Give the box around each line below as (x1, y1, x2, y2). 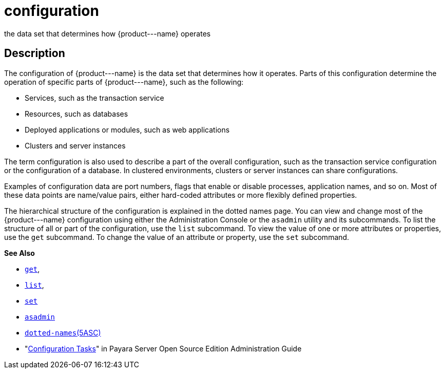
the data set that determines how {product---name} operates (4, 29, 211, 38)
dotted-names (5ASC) (25, 328, 101, 337)
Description (4, 47, 65, 60)
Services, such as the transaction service (25, 93, 164, 102)
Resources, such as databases (25, 109, 128, 118)
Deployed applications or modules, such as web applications (25, 125, 230, 134)
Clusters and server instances (25, 141, 126, 150)
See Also (4, 248, 35, 257)
